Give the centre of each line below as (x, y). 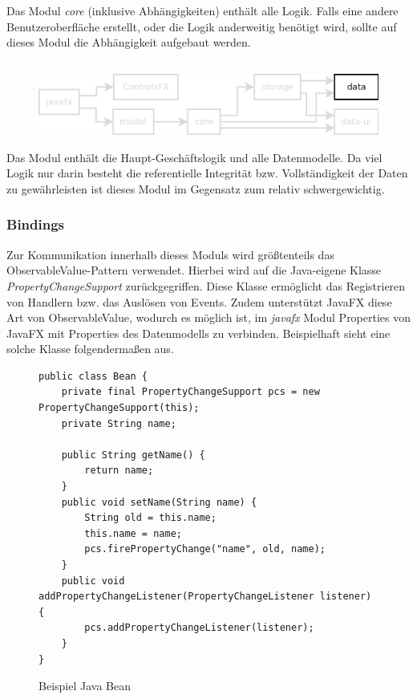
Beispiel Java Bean (85, 686)
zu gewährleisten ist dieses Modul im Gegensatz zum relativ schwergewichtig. (196, 188)
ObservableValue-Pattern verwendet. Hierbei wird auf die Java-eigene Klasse (194, 270)
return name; (119, 471)
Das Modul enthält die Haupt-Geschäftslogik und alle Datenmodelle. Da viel (194, 157)
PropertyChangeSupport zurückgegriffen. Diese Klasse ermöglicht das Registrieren (206, 285)
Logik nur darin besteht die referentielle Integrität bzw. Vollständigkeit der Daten (207, 173)
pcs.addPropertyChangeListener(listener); (199, 628)
